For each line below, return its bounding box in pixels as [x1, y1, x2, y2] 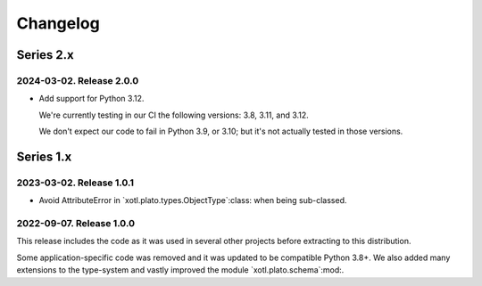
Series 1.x [16, 149, 72, 164]
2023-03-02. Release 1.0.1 [16, 176, 134, 189]
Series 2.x [16, 47, 75, 62]
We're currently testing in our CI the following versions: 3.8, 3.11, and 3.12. [38, 110, 310, 120]
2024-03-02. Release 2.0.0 [16, 74, 139, 86]
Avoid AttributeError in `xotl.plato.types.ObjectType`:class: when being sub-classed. [38, 195, 347, 206]
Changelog [16, 13, 100, 33]
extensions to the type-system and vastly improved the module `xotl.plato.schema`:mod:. [16, 265, 345, 275]
